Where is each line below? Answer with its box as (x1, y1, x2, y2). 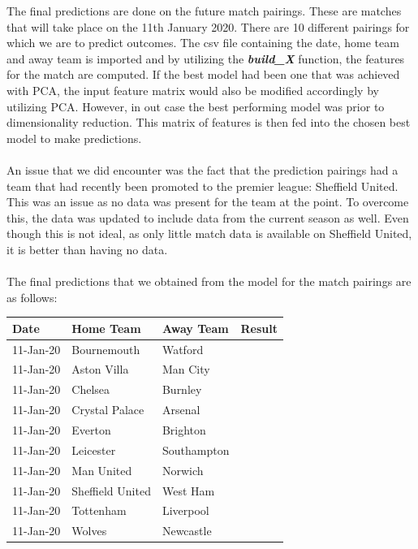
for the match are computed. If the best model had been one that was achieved (6, 66, 400, 83)
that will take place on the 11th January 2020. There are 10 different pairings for (6, 18, 410, 35)
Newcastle (162, 522, 212, 539)
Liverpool (162, 502, 209, 519)
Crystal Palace (71, 401, 144, 418)
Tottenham (71, 502, 127, 519)
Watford (162, 340, 204, 357)
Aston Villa (71, 361, 129, 378)
